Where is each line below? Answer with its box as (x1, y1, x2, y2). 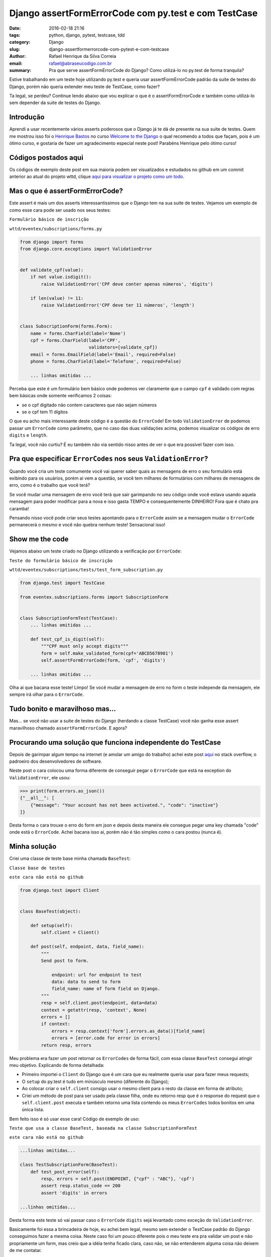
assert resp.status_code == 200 (41, 1183, 120, 1189)
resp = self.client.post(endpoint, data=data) (41, 1000, 158, 1006)
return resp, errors (41, 1042, 92, 1048)
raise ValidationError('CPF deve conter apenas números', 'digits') (41, 281, 213, 287)
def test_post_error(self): (30, 1169, 100, 1175)
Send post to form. (41, 958, 89, 963)
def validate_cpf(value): (20, 267, 84, 273)
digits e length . (9, 432, 48, 438)
